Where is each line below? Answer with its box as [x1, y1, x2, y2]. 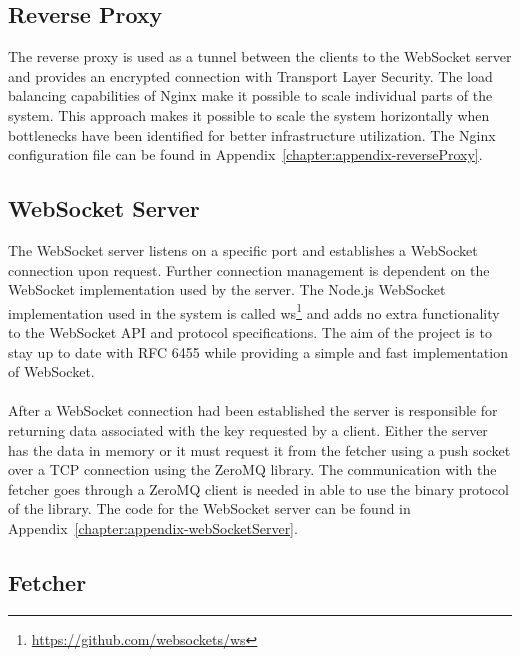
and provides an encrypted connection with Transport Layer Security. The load [8, 65, 493, 86]
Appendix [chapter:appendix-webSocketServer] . [8, 517, 298, 538]
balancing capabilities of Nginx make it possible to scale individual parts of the [8, 85, 493, 106]
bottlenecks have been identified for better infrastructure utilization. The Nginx [8, 124, 496, 145]
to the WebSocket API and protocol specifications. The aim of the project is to [8, 322, 492, 342]
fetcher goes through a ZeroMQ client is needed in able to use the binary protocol [8, 478, 509, 499]
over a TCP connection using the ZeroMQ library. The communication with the [8, 459, 497, 480]
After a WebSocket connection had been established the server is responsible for [8, 400, 498, 421]
